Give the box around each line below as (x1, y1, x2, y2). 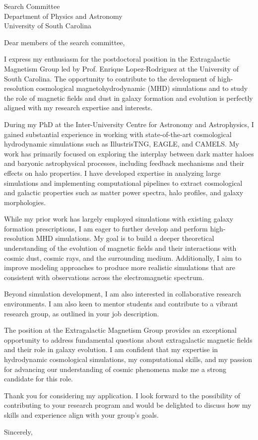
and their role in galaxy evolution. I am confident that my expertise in (4, 344, 218, 355)
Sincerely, (4, 426, 33, 437)
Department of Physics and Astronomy (4, 10, 123, 21)
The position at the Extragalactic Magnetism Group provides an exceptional (4, 325, 237, 335)
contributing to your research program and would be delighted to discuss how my (4, 400, 252, 410)
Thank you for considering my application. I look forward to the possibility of (4, 390, 241, 400)
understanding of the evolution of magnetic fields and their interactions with (4, 243, 237, 253)
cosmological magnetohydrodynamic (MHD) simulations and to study (36, 83, 248, 93)
